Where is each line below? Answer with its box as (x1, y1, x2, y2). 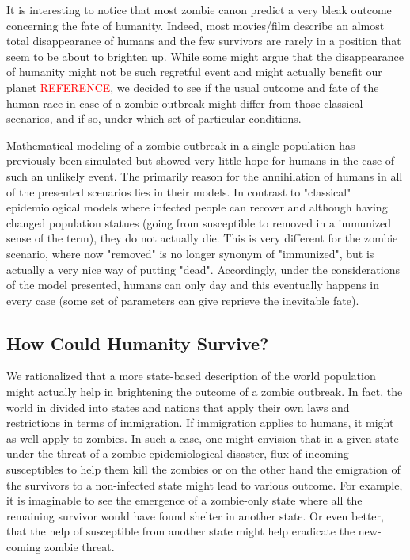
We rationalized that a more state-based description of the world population (6, 368, 376, 384)
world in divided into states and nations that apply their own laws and (6, 398, 350, 415)
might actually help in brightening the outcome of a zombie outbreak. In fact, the (6, 383, 403, 400)
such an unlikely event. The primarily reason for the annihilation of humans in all (6, 167, 403, 184)
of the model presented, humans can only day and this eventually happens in (6, 276, 379, 293)
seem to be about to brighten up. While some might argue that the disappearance (6, 48, 404, 64)
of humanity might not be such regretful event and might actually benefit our (6, 63, 382, 80)
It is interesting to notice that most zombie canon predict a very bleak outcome (6, 2, 392, 17)
